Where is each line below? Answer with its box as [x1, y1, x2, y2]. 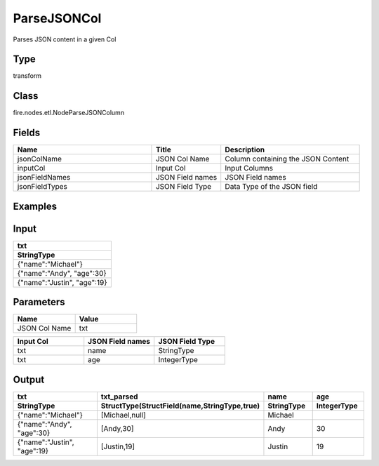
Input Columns [225, 164, 274, 173]
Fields [13, 127, 41, 139]
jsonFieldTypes [17, 182, 68, 192]
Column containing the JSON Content [225, 154, 350, 164]
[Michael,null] [100, 410, 147, 420]
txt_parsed [100, 392, 138, 401]
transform [13, 72, 42, 80]
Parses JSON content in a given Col [13, 35, 117, 44]
